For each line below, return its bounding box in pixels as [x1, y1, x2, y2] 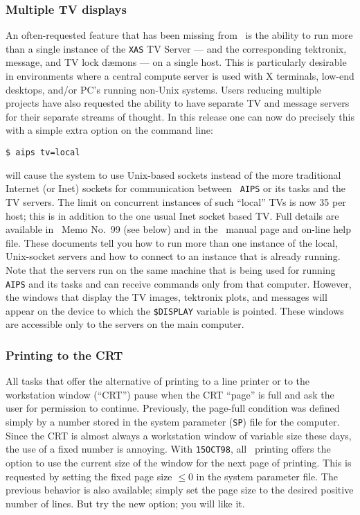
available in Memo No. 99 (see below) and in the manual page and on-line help [6, 222, 352, 236]
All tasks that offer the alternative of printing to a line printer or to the [6, 374, 310, 388]
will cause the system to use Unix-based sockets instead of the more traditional [6, 167, 341, 182]
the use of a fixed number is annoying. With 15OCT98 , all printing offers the [6, 442, 331, 456]
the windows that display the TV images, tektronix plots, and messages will [6, 290, 327, 304]
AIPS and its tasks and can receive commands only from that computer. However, [6, 276, 352, 290]
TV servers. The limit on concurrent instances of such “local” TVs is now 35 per [6, 194, 346, 209]
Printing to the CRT [6, 346, 123, 363]
